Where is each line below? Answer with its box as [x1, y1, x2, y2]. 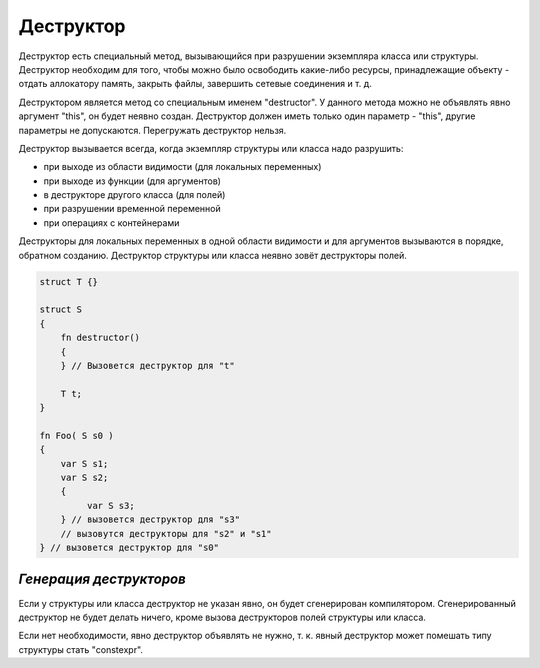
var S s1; [60, 458, 109, 469]
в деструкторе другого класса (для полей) [43, 189, 226, 201]
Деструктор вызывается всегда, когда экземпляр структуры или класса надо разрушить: [18, 142, 404, 154]
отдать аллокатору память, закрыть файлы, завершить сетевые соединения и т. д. [18, 78, 372, 90]
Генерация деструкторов [18, 571, 187, 588]
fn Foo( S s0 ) [39, 430, 114, 441]
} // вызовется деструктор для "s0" [39, 542, 220, 554]
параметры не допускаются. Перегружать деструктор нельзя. [18, 124, 287, 136]
